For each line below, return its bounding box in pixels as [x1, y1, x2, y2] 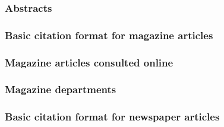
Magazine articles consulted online [5, 55, 173, 69]
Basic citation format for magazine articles [5, 27, 213, 42]
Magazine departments [5, 82, 116, 97]
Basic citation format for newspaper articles [5, 109, 220, 124]
